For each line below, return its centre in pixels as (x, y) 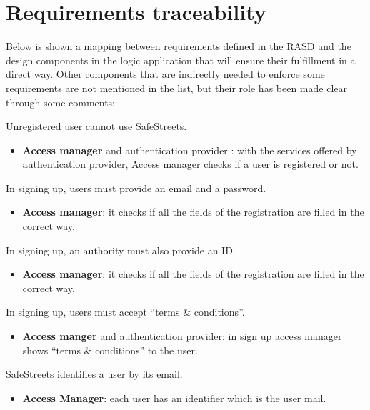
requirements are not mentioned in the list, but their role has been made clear (177, 87)
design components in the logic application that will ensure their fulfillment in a (181, 60)
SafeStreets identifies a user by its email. (94, 374)
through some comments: (61, 102)
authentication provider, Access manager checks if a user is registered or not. (190, 164)
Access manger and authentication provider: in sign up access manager (182, 336)
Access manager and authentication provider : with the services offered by (190, 150)
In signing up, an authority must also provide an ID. (121, 250)
